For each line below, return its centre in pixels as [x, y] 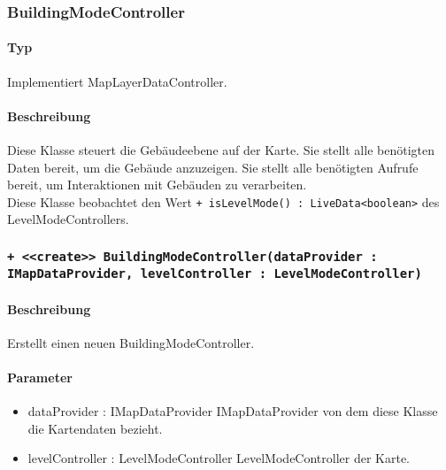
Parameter [40, 377]
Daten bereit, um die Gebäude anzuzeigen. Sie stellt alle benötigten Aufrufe [213, 167]
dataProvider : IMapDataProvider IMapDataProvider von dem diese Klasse [233, 411]
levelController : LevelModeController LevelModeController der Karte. [219, 458]
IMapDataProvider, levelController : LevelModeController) [215, 274]
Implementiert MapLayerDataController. [117, 81]
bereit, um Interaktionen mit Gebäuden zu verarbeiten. [157, 185]
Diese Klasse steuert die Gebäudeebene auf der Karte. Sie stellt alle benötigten [221, 150]
